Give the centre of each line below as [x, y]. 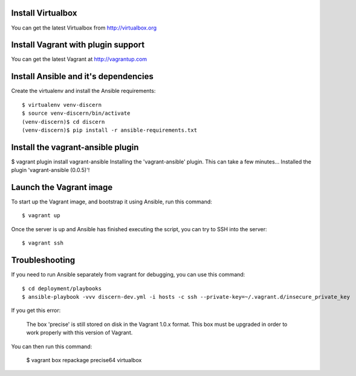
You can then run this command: [52, 346]
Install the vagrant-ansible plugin [75, 147]
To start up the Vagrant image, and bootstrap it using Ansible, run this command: [112, 202]
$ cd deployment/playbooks [62, 288]
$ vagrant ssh [43, 243]
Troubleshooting [43, 260]
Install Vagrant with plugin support [78, 45]
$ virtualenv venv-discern [62, 105]
